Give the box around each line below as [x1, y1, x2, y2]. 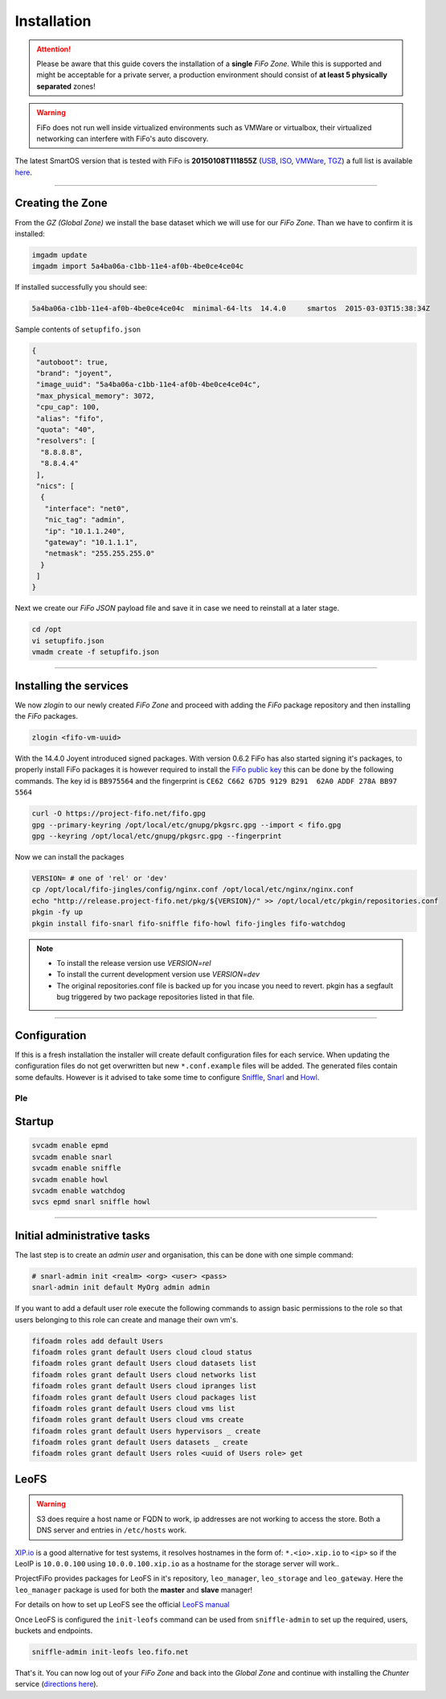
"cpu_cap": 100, [36, 402, 100, 412]
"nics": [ [36, 481, 75, 490]
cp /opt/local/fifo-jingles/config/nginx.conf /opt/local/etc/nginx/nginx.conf [31, 885, 354, 894]
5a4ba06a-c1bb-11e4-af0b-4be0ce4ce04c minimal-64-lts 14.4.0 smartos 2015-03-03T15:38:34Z [31, 304, 430, 313]
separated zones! [36, 81, 96, 91]
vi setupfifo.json [31, 636, 104, 645]
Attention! [36, 44, 72, 54]
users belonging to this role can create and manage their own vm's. [14, 1314, 239, 1324]
